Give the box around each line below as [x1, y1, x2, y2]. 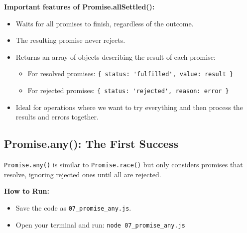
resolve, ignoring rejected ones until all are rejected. [4, 169, 161, 179]
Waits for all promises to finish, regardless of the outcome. [15, 18, 194, 28]
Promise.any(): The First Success [4, 136, 178, 151]
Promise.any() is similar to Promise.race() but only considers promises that [4, 159, 243, 170]
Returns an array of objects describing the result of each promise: [15, 51, 216, 62]
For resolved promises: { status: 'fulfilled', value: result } [27, 68, 234, 79]
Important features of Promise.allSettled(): [4, 1, 155, 11]
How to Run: [4, 186, 49, 196]
